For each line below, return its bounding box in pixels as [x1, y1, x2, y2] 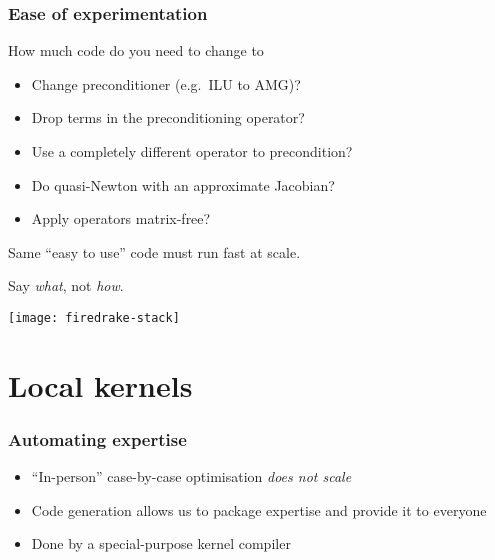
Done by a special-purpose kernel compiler [31, 533, 291, 554]
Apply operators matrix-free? [31, 208, 211, 229]
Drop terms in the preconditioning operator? [31, 107, 305, 128]
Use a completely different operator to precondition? [31, 141, 353, 161]
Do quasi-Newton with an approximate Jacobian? [31, 174, 335, 195]
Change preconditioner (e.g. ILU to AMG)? [31, 73, 301, 94]
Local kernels [8, 364, 193, 405]
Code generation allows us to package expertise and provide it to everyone [31, 499, 487, 520]
